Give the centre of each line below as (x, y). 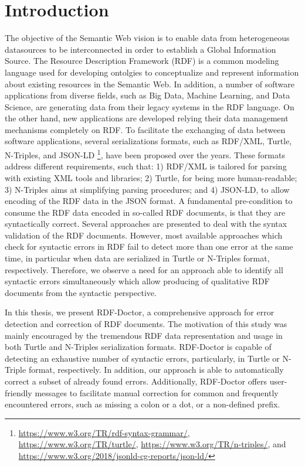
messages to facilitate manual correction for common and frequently (157, 392)
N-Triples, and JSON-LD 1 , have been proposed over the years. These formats (145, 154)
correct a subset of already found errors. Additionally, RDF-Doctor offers (136, 381)
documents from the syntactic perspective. (81, 292)
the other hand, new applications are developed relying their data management (147, 118)
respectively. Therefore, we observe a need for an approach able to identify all (144, 269)
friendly (18, 392)
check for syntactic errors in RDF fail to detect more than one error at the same (149, 246)
